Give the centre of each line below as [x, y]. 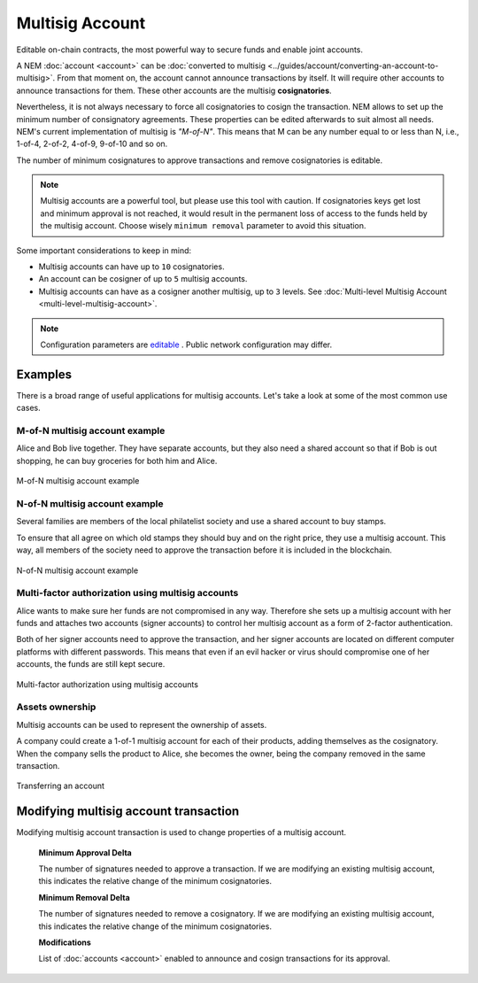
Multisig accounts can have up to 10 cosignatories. [131, 267]
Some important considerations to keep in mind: [104, 250]
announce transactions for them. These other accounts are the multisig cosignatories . [174, 90]
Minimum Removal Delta [84, 897]
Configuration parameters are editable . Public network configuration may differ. [186, 344]
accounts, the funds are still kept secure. [91, 664]
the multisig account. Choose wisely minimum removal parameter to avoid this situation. [203, 226]
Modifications [65, 942]
